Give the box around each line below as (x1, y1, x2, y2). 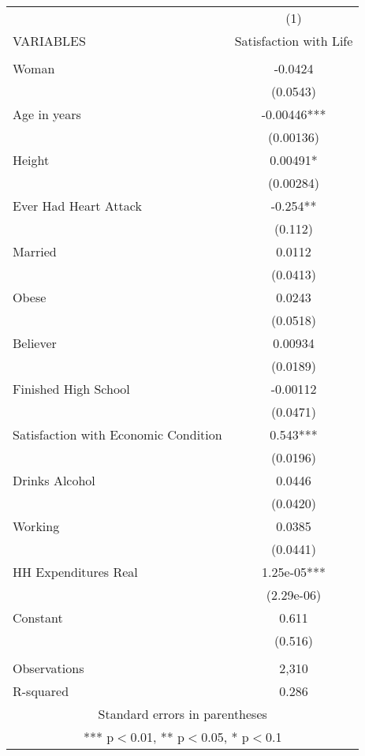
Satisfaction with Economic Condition (13, 425, 222, 443)
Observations (13, 659, 84, 677)
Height (13, 151, 50, 169)
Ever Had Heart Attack (13, 196, 142, 215)
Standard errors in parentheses (98, 705, 267, 723)
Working (13, 517, 60, 535)
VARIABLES (13, 32, 86, 50)
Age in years (13, 105, 81, 123)
